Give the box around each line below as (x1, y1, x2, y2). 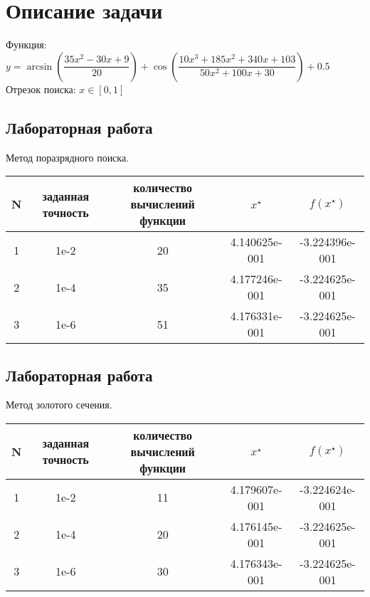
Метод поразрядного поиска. (6, 149, 129, 164)
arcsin (26, 61, 53, 72)
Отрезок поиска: (6, 81, 76, 96)
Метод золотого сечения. (6, 397, 112, 412)
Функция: (6, 37, 47, 52)
